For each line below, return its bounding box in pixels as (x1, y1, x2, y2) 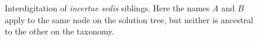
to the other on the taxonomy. (5, 25, 114, 37)
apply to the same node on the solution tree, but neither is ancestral (5, 13, 253, 26)
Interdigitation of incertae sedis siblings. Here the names (5, 2, 210, 14)
